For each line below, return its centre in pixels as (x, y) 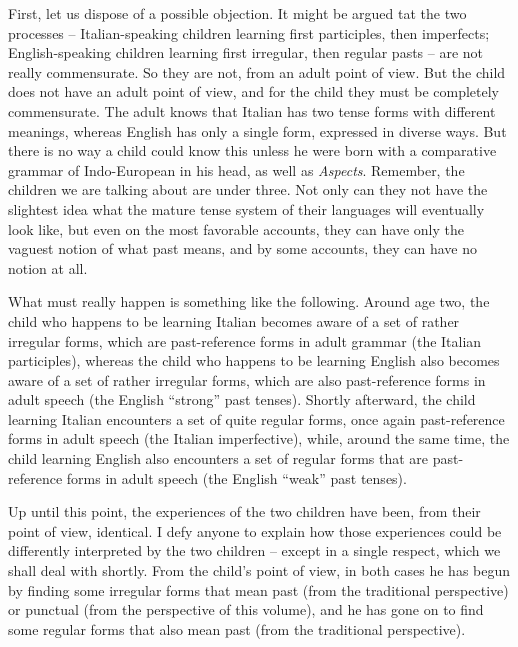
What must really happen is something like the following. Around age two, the (249, 301)
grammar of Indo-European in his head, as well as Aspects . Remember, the (236, 169)
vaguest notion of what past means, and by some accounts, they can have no (242, 248)
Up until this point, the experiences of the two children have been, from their (244, 511)
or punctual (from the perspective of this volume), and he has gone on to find (246, 609)
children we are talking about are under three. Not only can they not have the (248, 189)
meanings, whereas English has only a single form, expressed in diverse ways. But (257, 130)
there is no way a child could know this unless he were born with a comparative (252, 150)
